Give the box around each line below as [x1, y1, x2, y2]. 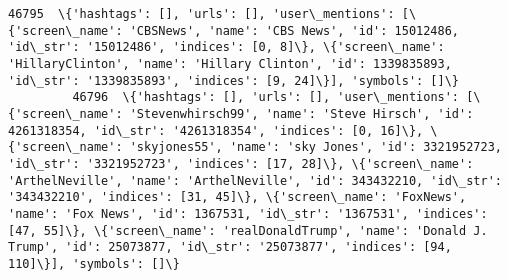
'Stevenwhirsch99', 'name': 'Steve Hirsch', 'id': [129, 106, 474, 121]
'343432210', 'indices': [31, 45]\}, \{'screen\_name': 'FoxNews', [8, 190, 467, 205]
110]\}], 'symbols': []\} [8, 256, 180, 271]
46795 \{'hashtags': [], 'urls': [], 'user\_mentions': [8, 7, 395, 21]
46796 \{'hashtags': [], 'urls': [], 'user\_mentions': [72, 90, 460, 105]
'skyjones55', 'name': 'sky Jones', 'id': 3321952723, [129, 140, 502, 155]
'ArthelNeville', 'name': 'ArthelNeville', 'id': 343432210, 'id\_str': [8, 173, 502, 188]
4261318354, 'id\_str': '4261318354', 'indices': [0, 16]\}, [8, 123, 424, 138]
